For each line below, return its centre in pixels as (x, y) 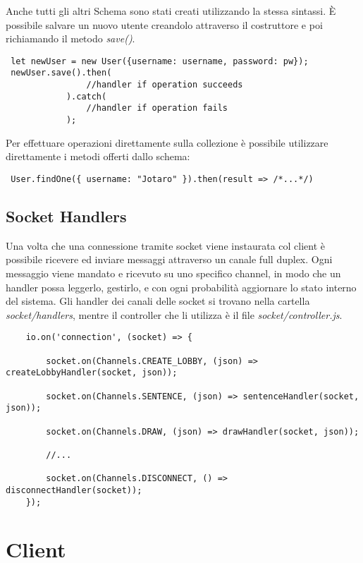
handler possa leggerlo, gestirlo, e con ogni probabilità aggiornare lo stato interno (181, 287)
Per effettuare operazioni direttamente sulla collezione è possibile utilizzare (167, 142)
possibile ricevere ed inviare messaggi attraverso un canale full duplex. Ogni (169, 259)
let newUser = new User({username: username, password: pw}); (160, 61)
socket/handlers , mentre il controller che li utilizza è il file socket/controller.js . (174, 314)
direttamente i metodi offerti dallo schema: (98, 156)
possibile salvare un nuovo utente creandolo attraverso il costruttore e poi (164, 24)
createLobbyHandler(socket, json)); (92, 373)
